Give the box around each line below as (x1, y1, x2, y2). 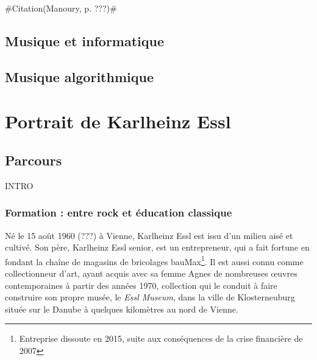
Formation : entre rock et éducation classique (5, 205, 232, 220)
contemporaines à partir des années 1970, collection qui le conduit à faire (5, 279, 277, 291)
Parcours (5, 150, 62, 169)
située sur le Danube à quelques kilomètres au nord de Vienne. (5, 302, 238, 315)
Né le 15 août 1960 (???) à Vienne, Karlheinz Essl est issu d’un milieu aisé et (5, 229, 293, 241)
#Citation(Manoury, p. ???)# (5, 2, 117, 14)
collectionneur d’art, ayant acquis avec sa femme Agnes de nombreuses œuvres (5, 266, 297, 279)
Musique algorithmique (5, 67, 154, 86)
